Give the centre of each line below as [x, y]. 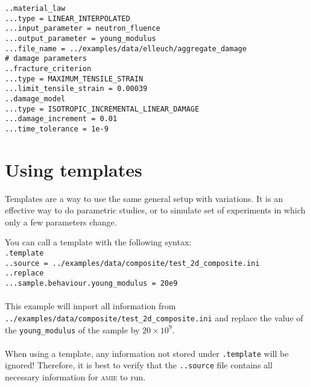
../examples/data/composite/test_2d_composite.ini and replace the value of [154, 317]
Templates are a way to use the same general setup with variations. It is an [144, 198]
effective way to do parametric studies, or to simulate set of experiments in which [155, 210]
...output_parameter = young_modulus [81, 38]
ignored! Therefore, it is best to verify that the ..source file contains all [139, 365]
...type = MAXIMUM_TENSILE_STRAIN [74, 79]
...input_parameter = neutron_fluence [83, 29]
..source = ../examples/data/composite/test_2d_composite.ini [132, 263]
